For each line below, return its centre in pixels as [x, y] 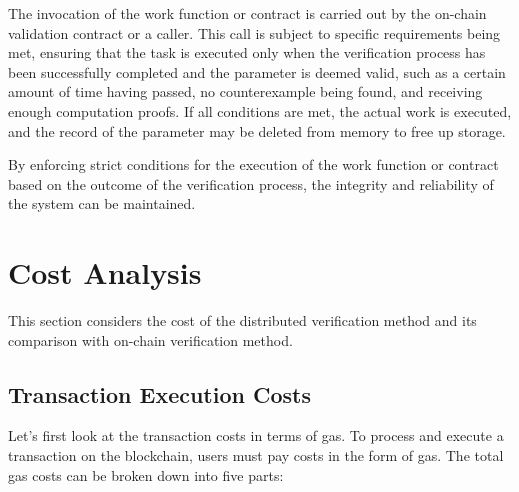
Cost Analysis [105, 272]
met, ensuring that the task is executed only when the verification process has [247, 52]
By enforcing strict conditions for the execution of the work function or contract [253, 164]
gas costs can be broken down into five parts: [146, 474]
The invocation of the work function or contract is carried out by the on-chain [247, 13]
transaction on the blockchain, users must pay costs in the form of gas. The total [256, 455]
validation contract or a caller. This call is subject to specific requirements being [254, 32]
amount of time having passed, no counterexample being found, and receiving [245, 91]
